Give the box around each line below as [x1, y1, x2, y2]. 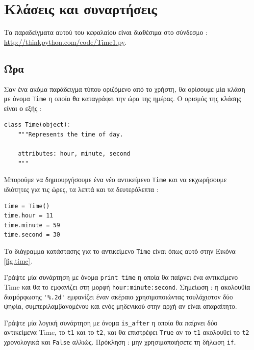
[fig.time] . [4, 255, 32, 266]
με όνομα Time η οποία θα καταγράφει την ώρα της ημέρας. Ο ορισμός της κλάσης [4, 93, 241, 104]
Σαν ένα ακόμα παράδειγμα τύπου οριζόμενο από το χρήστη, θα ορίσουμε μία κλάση [4, 83, 245, 94]
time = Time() [4, 202, 50, 210]
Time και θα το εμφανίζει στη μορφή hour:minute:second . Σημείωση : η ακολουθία [4, 281, 250, 292]
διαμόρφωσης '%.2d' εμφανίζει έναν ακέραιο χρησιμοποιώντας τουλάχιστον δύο [4, 291, 233, 301]
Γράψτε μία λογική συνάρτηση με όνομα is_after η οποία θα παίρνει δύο [4, 317, 218, 327]
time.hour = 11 [4, 212, 53, 219]
